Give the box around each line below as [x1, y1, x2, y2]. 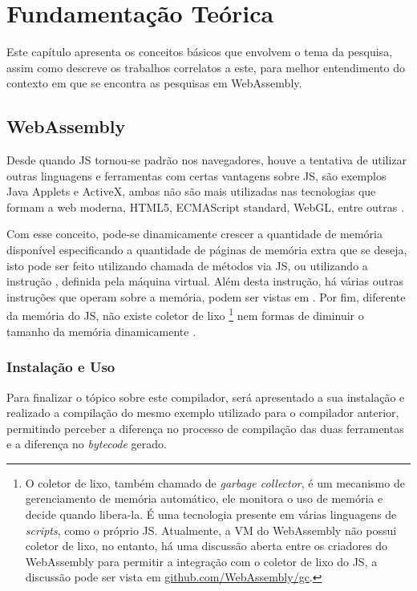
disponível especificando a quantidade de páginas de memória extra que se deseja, [6, 241, 407, 258]
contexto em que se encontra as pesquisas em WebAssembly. [6, 75, 302, 91]
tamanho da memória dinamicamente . [6, 322, 196, 339]
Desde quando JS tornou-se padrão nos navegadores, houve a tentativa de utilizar [6, 152, 407, 168]
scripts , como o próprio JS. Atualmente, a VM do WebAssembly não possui [25, 521, 397, 538]
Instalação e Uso [6, 357, 115, 377]
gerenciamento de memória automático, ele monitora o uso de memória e [25, 490, 383, 507]
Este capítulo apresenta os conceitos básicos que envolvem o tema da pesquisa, [6, 43, 393, 60]
